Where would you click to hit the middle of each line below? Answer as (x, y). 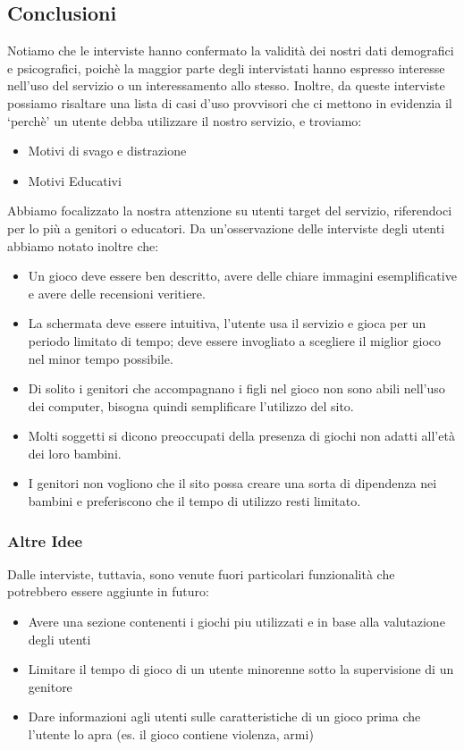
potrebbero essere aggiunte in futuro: (108, 591)
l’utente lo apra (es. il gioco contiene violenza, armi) (171, 734)
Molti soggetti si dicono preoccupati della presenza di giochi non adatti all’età (241, 436)
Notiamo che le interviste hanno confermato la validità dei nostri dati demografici (231, 51)
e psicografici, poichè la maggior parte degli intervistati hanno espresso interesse (226, 67)
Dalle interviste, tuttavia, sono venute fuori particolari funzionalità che (201, 573)
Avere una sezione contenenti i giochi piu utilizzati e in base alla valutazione (236, 622)
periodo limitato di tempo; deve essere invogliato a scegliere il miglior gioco (234, 340)
